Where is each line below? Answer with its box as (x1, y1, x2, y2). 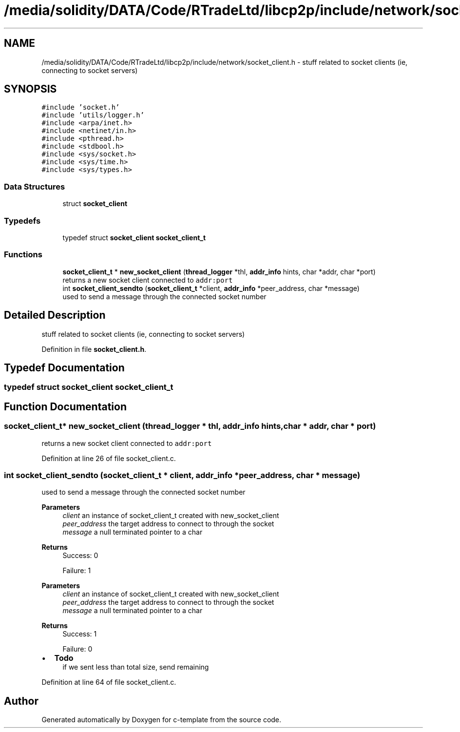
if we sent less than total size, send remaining (62, 663, 209, 672)
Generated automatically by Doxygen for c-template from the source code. (41, 715, 282, 724)
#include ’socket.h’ (41, 103, 120, 112)
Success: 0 (62, 551, 98, 560)
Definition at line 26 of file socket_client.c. (41, 454, 176, 462)
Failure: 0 (62, 645, 93, 654)
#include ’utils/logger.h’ (41, 111, 145, 119)
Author (4, 694, 38, 707)
